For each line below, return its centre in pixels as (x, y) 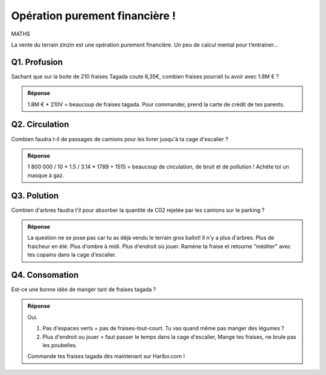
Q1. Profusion (37, 62)
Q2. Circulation (40, 125)
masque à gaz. (46, 175)
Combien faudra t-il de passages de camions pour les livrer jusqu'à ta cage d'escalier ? (120, 139)
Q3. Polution (35, 195)
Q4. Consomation (45, 275)
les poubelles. (60, 345)
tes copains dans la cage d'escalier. (72, 255)
